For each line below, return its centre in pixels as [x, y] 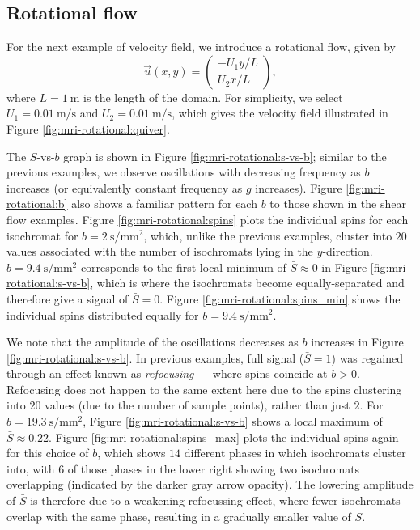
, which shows [132, 453]
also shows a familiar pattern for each [164, 204]
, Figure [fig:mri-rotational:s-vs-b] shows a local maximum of [233, 421]
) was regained [367, 357]
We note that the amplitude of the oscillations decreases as [153, 342]
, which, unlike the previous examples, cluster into [268, 235]
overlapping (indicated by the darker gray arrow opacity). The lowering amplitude [210, 484]
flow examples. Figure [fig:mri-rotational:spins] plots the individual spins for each [208, 219]
